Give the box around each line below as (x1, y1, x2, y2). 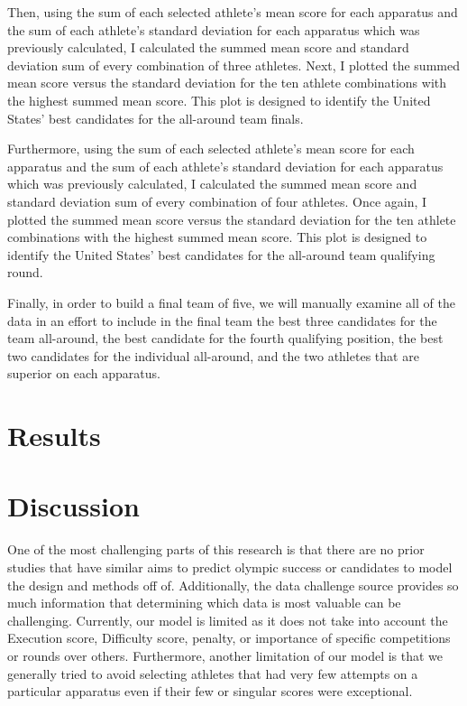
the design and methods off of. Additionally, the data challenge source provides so (7, 575, 459, 594)
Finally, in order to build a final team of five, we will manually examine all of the (7, 293, 455, 311)
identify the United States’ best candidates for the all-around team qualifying (7, 245, 435, 264)
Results (7, 417, 101, 454)
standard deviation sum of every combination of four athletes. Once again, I (7, 191, 427, 210)
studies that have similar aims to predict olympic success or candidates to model (7, 557, 453, 576)
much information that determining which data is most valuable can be (7, 593, 401, 612)
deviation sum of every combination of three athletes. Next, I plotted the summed (7, 55, 460, 74)
